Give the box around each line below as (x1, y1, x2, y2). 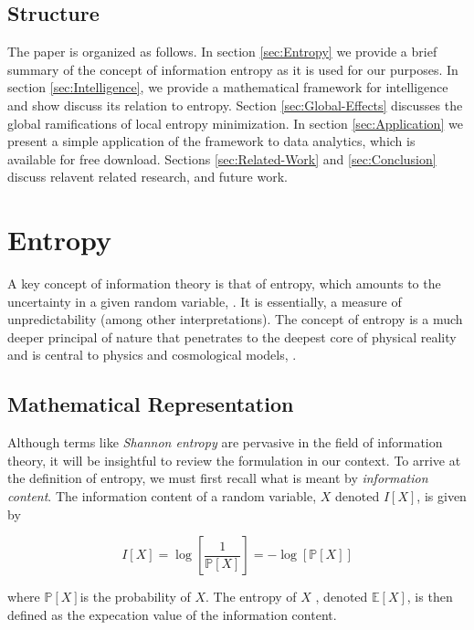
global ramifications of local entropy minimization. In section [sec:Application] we (7, 113, 463, 132)
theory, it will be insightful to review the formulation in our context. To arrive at (7, 450, 461, 469)
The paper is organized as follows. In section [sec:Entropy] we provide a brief (7, 42, 437, 61)
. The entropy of (205, 587, 297, 606)
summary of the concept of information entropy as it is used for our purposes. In (7, 59, 458, 79)
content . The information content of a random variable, (7, 487, 317, 506)
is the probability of (79, 587, 191, 606)
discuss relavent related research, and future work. (7, 167, 288, 186)
